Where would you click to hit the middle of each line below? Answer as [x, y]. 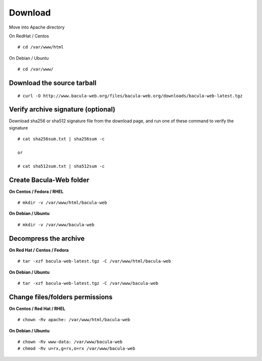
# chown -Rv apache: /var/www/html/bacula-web [74, 320]
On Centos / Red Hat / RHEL [37, 309]
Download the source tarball [53, 83]
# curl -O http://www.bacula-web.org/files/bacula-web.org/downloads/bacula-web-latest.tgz [130, 96]
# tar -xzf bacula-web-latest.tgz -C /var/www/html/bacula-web [94, 261]
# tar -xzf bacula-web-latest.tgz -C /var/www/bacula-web [88, 283]
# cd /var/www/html [41, 47]
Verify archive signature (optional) [62, 109]
